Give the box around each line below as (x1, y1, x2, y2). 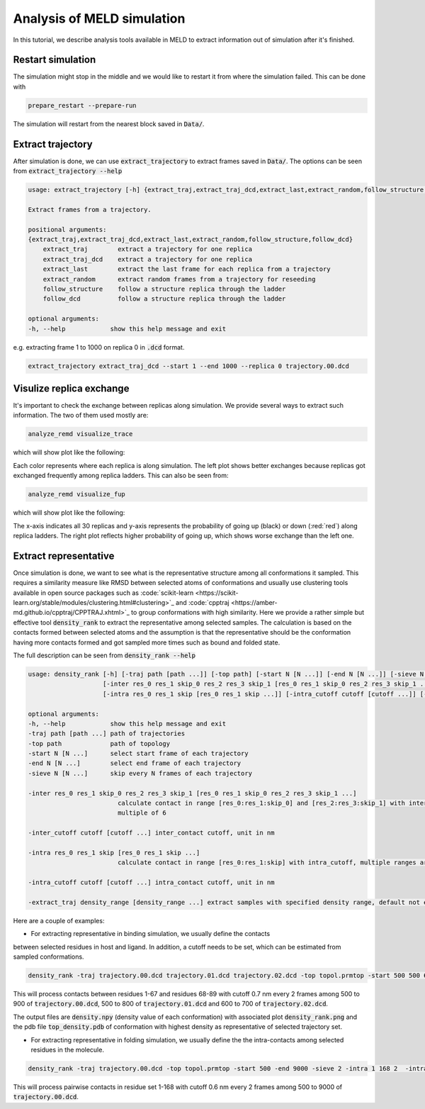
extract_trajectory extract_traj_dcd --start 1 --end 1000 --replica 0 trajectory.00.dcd (28, 362, 350, 370)
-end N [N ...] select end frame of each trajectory (28, 759, 242, 767)
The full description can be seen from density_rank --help (13, 651, 196, 659)
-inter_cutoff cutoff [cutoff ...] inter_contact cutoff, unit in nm (28, 829, 275, 837)
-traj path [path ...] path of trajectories (28, 730, 186, 737)
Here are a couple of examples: (13, 916, 105, 925)
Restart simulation (13, 54, 96, 66)
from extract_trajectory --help (13, 167, 123, 175)
